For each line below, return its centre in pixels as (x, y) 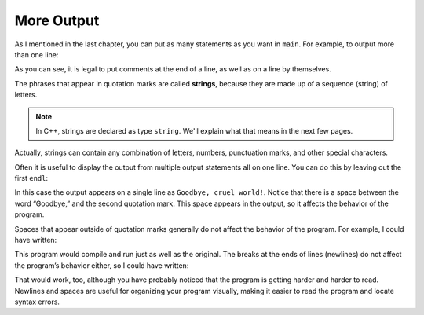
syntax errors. (37, 302)
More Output (57, 20)
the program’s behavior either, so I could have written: (102, 265)
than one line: (37, 54)
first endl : (31, 178)
